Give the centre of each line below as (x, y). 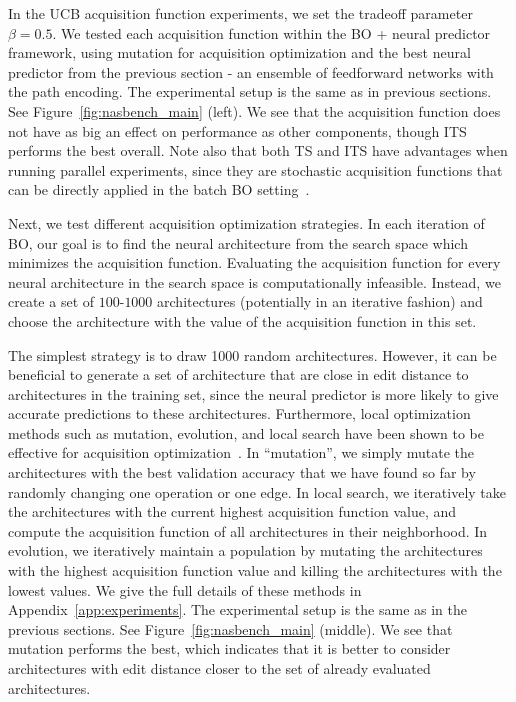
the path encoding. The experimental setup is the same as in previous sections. (250, 91)
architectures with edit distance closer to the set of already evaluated (219, 668)
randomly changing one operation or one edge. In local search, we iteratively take (257, 491)
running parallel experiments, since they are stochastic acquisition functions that (255, 169)
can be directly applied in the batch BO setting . (159, 189)
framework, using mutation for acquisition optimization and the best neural (239, 52)
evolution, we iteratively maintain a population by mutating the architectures (245, 550)
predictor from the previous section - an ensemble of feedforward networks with (251, 71)
